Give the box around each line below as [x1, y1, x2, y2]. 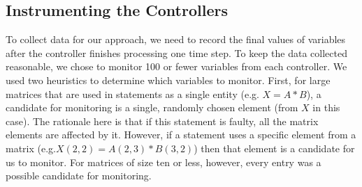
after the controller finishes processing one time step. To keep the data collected [6, 45, 347, 60]
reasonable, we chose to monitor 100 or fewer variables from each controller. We [6, 59, 347, 74]
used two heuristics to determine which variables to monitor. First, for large [6, 72, 331, 87]
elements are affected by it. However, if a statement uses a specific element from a [6, 127, 356, 142]
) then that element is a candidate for [194, 140, 355, 155]
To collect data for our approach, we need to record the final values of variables [6, 32, 346, 47]
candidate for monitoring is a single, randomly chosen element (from [6, 100, 298, 115]
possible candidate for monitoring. [6, 168, 152, 183]
